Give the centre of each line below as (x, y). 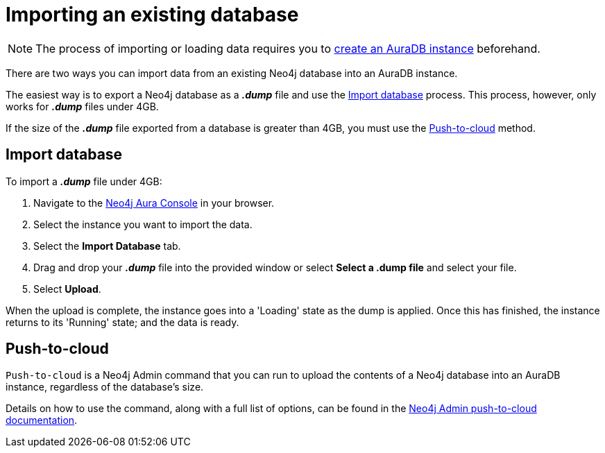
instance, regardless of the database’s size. (105, 387)
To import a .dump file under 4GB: (84, 181)
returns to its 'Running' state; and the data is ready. (122, 322)
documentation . (42, 420)
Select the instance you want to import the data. (143, 224)
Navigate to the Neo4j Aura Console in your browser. (154, 203)
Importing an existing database (152, 15)
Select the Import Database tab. (107, 246)
